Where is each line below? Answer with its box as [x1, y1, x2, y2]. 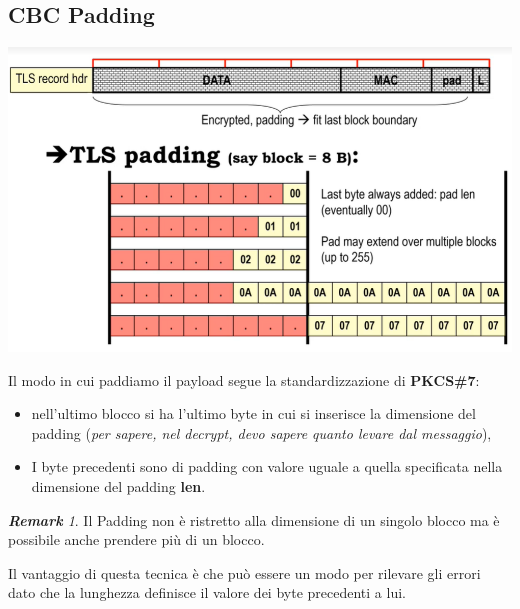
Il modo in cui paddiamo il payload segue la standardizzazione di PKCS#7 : [8, 369, 480, 390]
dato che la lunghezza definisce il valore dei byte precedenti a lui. [8, 582, 406, 603]
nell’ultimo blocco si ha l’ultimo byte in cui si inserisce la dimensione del [31, 403, 476, 424]
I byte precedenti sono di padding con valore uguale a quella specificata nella [31, 456, 503, 477]
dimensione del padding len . [31, 475, 206, 496]
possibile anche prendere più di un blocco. [8, 529, 265, 550]
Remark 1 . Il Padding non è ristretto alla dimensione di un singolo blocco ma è [8, 509, 500, 530]
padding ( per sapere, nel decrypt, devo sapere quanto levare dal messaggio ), [31, 422, 492, 443]
